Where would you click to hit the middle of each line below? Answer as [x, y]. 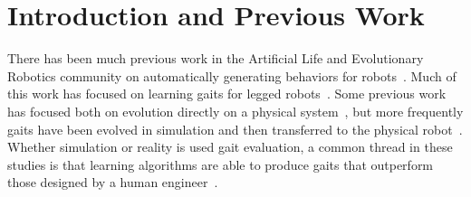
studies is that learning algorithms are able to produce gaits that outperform [221, 164]
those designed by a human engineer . [113, 182]
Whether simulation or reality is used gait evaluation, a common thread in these [230, 147]
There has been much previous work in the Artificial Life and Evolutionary [216, 58]
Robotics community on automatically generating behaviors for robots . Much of [232, 75]
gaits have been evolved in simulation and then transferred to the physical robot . [235, 129]
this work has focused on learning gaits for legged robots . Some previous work [227, 94]
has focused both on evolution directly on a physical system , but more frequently [235, 111]
